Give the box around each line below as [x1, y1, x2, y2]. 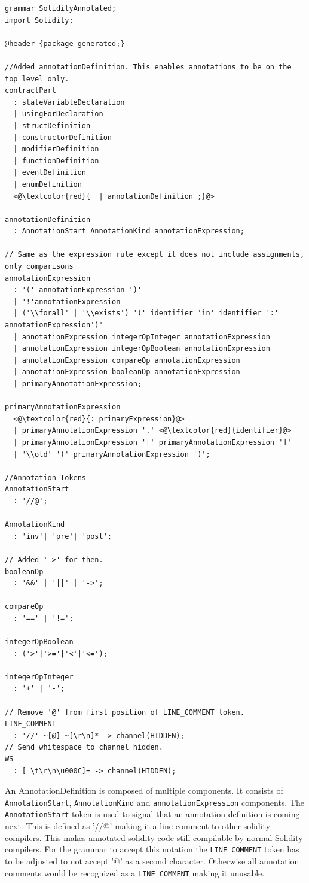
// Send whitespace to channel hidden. [5, 743, 163, 752]
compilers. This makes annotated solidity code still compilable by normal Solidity [5, 831, 303, 843]
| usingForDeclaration [13, 110, 103, 119]
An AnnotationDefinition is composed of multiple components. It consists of [5, 784, 283, 797]
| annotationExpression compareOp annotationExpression [13, 356, 240, 365]
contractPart [5, 86, 56, 95]
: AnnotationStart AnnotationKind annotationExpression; [13, 227, 244, 236]
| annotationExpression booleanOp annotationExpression [13, 368, 240, 377]
